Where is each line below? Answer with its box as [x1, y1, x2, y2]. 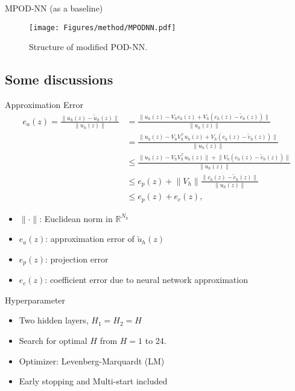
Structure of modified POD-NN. [29, 40, 148, 53]
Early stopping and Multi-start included [19, 375, 168, 387]
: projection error [45, 252, 109, 265]
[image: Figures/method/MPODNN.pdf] [29, 23, 176, 32]
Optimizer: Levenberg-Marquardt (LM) [19, 354, 165, 367]
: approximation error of [45, 232, 135, 245]
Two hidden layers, [19, 314, 89, 326]
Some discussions [5, 70, 113, 89]
